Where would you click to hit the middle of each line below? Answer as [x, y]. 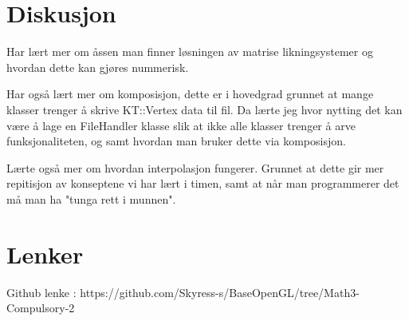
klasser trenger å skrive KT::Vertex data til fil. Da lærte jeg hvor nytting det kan [204, 109]
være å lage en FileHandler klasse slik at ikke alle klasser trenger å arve [181, 125]
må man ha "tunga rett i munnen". [91, 198]
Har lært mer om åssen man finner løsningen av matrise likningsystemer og [190, 52]
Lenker [45, 254]
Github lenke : [41, 292]
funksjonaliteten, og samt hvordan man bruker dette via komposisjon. [176, 141]
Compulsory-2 [41, 308]
